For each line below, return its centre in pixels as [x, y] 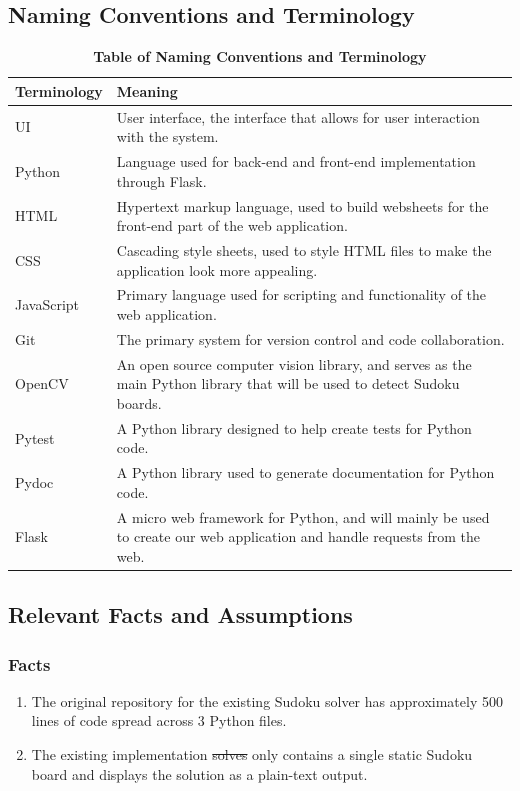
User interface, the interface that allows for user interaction [298, 116]
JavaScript [47, 304]
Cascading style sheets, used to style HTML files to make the [304, 249]
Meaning [147, 90]
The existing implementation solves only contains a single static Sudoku [252, 754]
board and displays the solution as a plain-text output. [199, 773]
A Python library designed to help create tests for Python [294, 427]
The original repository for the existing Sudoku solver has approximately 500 [267, 700]
